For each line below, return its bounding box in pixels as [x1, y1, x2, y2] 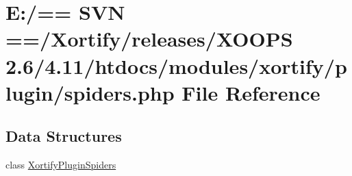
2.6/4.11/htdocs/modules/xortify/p [5, 51, 347, 79]
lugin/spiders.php [5, 78, 175, 106]
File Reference [181, 78, 320, 106]
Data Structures [5, 125, 122, 147]
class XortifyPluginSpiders [5, 158, 116, 172]
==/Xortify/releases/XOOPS [5, 25, 293, 53]
